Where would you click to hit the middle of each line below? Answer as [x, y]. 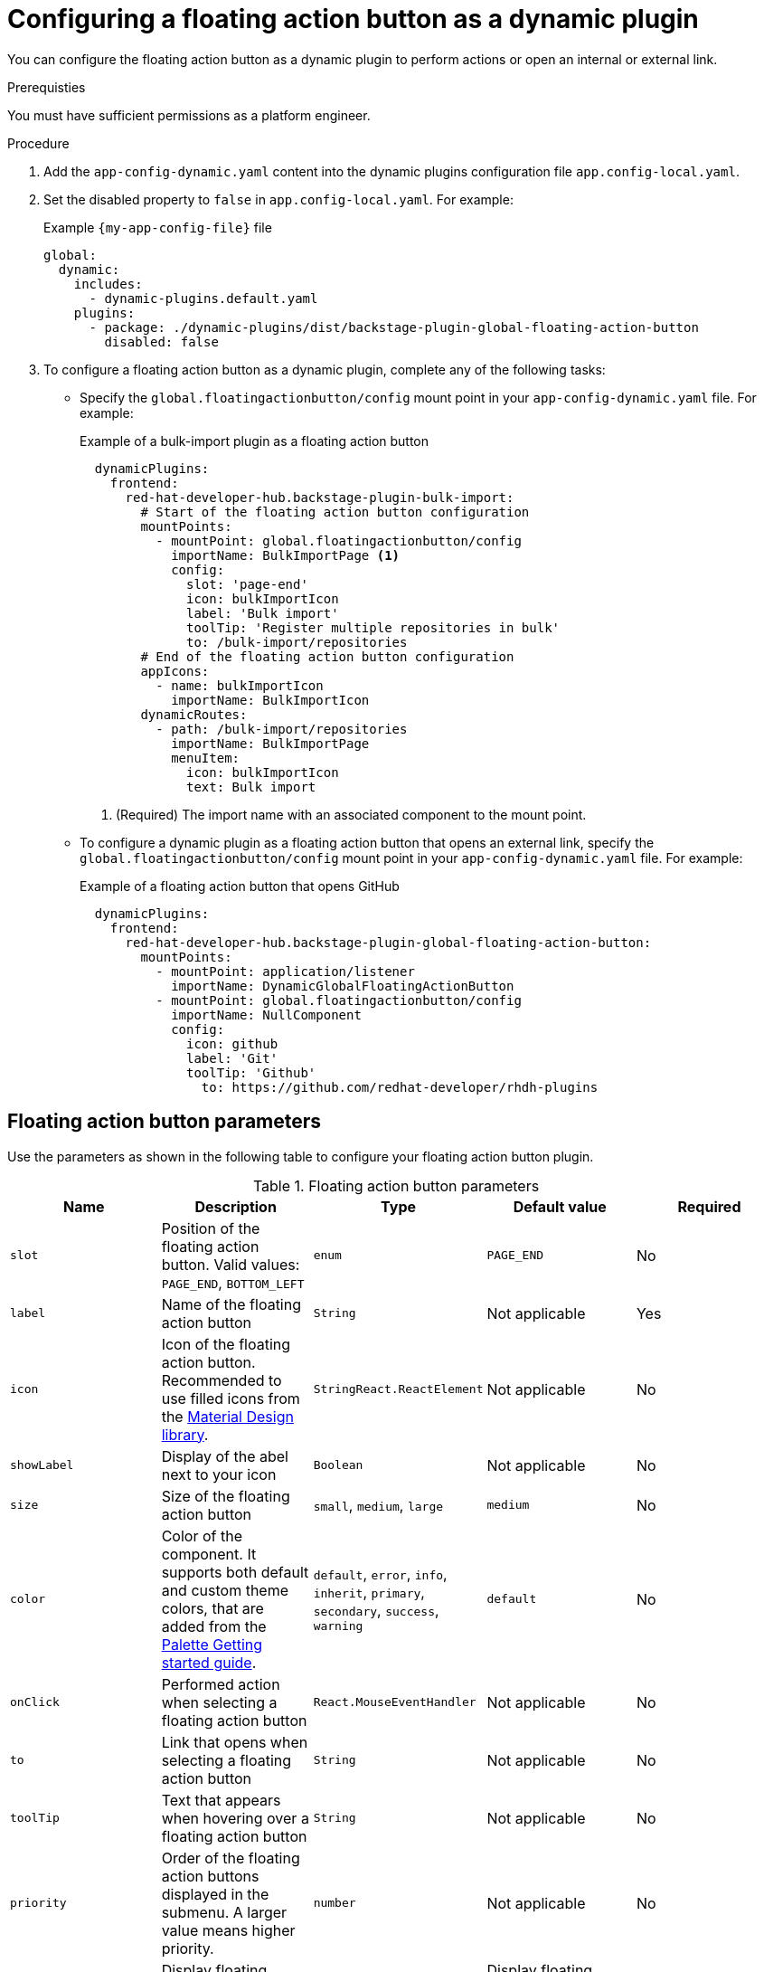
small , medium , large [378, 1505]
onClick [35, 1702]
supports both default [235, 1572]
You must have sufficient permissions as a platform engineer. [189, 115]
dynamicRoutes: [194, 714]
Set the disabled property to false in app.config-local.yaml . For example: [278, 199]
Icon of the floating [226, 1344]
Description [236, 1206]
